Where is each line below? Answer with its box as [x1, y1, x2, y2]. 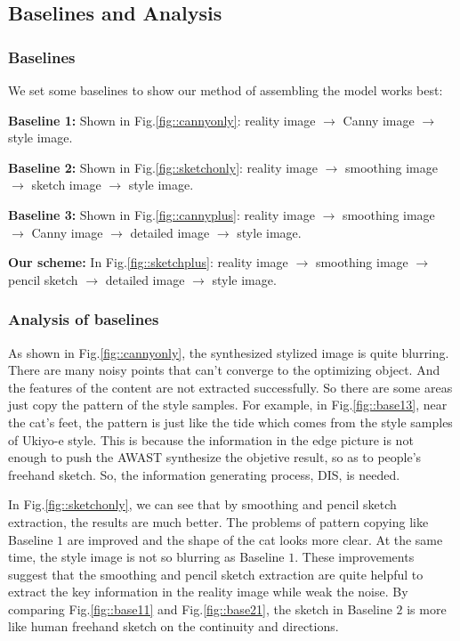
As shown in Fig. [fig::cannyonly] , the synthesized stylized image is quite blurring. [8, 343, 449, 361]
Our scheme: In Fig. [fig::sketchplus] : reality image [8, 253, 288, 272]
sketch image [31, 175, 101, 194]
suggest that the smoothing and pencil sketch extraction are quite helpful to [8, 564, 424, 583]
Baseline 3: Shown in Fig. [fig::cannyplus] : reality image [8, 205, 315, 223]
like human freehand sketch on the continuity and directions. [8, 617, 339, 636]
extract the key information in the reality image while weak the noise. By [8, 582, 408, 601]
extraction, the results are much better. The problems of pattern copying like [8, 512, 429, 531]
